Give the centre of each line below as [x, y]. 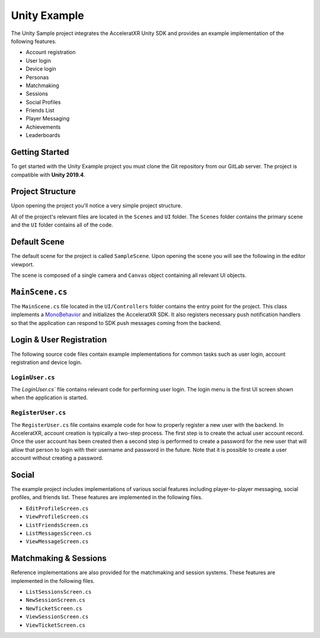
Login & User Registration [59, 340]
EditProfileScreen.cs [57, 508]
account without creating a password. [57, 458]
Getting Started [40, 152]
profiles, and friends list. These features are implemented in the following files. [107, 497]
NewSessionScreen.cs [56, 600]
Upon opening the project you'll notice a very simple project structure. [97, 206]
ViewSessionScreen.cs [57, 617]
